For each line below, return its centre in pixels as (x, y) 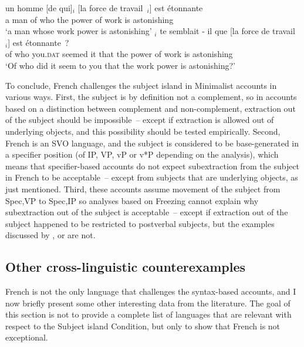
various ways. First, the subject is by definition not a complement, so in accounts (151, 97)
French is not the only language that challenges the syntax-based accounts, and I (151, 291)
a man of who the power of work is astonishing (89, 19)
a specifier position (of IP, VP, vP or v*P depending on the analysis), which (142, 154)
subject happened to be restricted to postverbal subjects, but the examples (140, 223)
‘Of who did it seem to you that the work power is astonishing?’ (120, 65)
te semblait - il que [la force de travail (227, 31)
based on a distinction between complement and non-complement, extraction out (151, 108)
